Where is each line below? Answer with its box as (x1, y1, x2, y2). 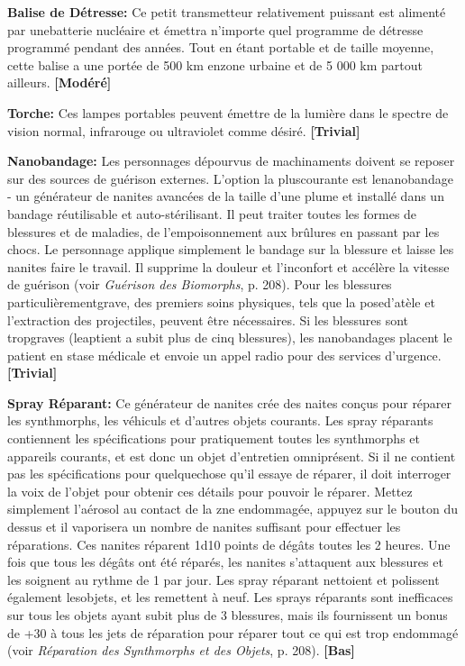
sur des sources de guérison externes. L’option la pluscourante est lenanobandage (7, 169, 453, 187)
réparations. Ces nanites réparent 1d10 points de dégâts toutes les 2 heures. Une (7, 534, 451, 553)
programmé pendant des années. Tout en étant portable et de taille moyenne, (7, 38, 434, 57)
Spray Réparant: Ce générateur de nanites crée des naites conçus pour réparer (7, 393, 452, 412)
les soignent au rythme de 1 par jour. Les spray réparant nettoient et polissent (7, 570, 440, 588)
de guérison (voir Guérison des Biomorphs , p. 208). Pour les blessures (7, 275, 392, 294)
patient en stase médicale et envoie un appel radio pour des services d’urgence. (7, 345, 442, 364)
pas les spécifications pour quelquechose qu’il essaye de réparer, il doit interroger (7, 464, 451, 483)
